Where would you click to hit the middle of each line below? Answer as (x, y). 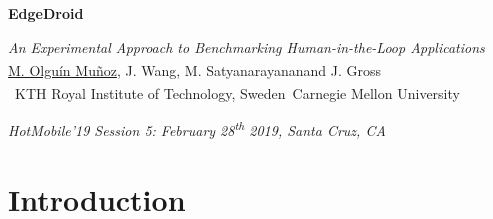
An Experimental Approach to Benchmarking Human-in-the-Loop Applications (246, 46)
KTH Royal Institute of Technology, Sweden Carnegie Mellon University (237, 93)
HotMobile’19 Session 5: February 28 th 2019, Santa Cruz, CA (197, 129)
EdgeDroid (46, 13)
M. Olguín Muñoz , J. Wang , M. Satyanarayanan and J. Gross (194, 69)
